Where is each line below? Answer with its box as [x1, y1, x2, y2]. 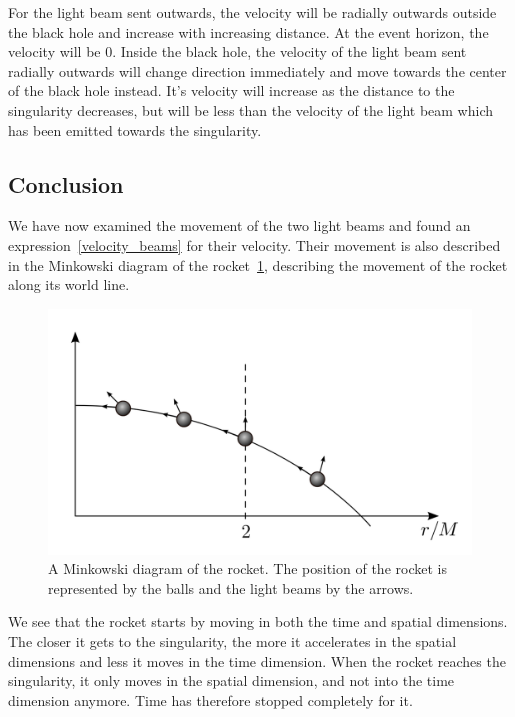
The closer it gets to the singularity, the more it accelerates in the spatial [8, 631, 457, 652]
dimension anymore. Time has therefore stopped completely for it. [8, 689, 413, 710]
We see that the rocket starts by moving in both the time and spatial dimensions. [8, 611, 508, 632]
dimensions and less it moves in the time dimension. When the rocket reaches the [8, 650, 506, 671]
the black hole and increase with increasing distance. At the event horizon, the [8, 21, 489, 42]
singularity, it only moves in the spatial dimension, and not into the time [8, 670, 455, 691]
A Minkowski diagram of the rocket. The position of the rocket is [48, 558, 447, 579]
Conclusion [8, 168, 124, 199]
